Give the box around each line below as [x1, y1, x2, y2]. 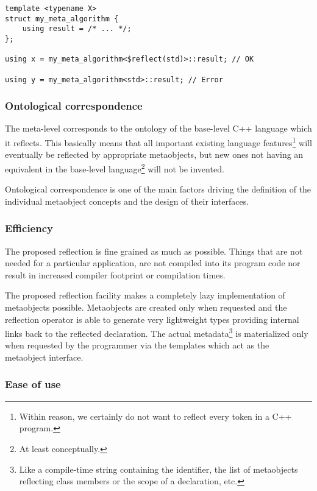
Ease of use [5, 376, 61, 392]
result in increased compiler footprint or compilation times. [5, 268, 226, 281]
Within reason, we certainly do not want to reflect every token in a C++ [19, 409, 292, 422]
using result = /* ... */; [22, 24, 132, 34]
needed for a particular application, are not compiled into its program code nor [5, 256, 301, 269]
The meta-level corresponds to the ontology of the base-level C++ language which [5, 122, 312, 135]
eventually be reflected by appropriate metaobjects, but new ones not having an [5, 148, 304, 161]
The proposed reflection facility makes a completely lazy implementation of [5, 289, 285, 302]
